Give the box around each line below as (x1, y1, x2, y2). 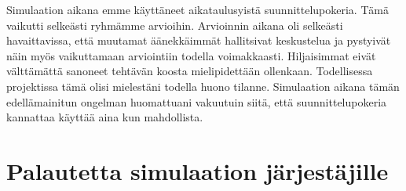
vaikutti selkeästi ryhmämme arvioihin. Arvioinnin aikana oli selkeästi (6, 16, 343, 33)
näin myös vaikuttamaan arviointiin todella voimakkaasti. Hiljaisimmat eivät (6, 47, 376, 63)
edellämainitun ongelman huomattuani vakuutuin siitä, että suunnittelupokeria (6, 93, 387, 110)
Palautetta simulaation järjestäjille (6, 154, 389, 186)
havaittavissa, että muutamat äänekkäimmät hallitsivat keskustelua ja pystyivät (6, 32, 391, 49)
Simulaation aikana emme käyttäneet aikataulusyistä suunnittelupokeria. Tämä (6, 2, 389, 17)
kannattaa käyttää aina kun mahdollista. (6, 109, 203, 125)
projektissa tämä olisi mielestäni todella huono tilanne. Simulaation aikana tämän (6, 77, 400, 94)
